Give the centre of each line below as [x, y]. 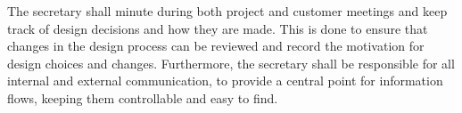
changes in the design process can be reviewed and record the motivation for [216, 46]
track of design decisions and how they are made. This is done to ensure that [218, 28]
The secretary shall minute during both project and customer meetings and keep [227, 11]
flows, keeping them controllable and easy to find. [143, 97]
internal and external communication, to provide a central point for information [225, 81]
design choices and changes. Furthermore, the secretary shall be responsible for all [231, 63]
